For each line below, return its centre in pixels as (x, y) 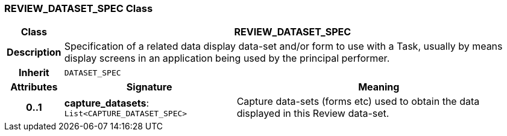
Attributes (34, 87)
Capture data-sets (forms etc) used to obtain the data (358, 102)
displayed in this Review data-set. (313, 114)
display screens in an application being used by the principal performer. (227, 58)
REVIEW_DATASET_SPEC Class (79, 8)
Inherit (34, 73)
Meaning (379, 87)
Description (34, 52)
